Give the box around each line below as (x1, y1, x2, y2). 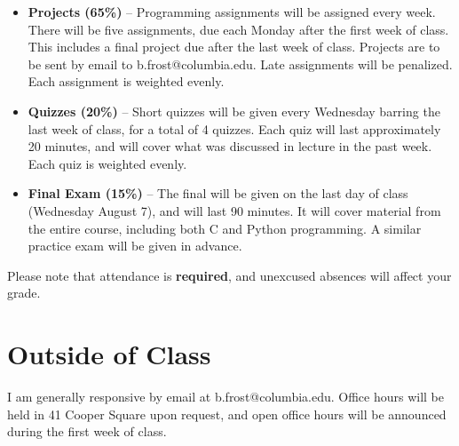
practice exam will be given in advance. (28, 236, 242, 255)
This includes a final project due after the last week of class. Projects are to (28, 37, 440, 56)
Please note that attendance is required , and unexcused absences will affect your (7, 266, 452, 284)
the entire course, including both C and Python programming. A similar (28, 219, 422, 237)
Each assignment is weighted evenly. (28, 72, 225, 91)
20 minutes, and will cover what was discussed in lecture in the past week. (28, 137, 432, 155)
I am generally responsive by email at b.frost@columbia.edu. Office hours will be (7, 387, 445, 406)
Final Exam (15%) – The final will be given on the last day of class (28, 184, 408, 203)
